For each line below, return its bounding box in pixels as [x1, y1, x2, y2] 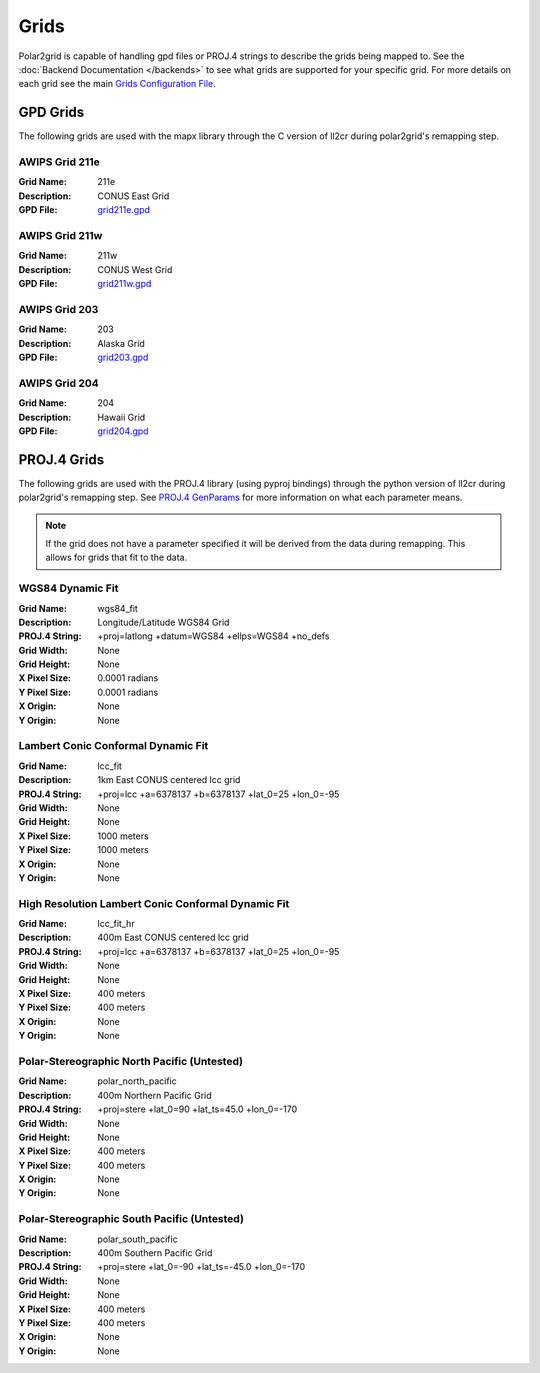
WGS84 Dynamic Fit [18, 581, 119, 595]
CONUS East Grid [97, 190, 170, 202]
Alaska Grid [97, 337, 145, 349]
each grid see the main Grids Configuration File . [18, 78, 217, 90]
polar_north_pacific [97, 1075, 177, 1087]
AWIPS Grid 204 [18, 376, 99, 390]
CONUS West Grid [97, 263, 173, 275]
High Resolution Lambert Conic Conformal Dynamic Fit [18, 896, 290, 910]
